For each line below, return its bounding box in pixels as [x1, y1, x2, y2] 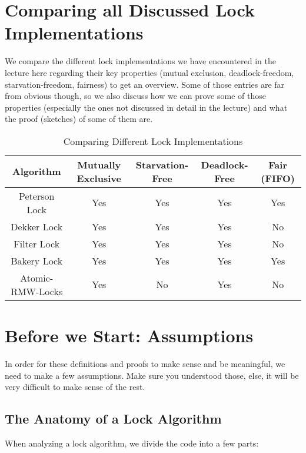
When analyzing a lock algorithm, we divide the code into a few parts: [5, 437, 259, 449]
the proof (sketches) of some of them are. [5, 113, 153, 125]
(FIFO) [261, 171, 295, 185]
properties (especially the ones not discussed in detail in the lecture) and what [5, 101, 288, 113]
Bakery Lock [11, 253, 63, 267]
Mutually [77, 157, 121, 171]
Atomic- [20, 270, 54, 285]
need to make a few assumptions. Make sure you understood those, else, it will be [5, 369, 299, 381]
